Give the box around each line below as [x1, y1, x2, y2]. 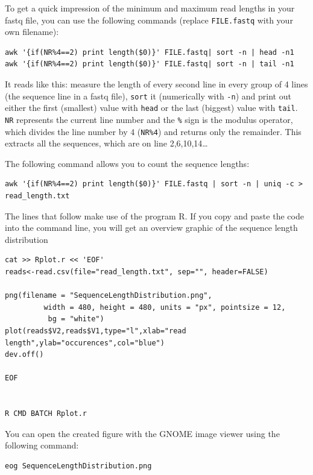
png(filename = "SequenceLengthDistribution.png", [5, 291, 212, 300]
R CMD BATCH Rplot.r [5, 409, 87, 418]
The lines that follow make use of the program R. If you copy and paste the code [5, 209, 304, 222]
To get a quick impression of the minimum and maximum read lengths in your [5, 2, 295, 14]
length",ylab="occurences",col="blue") [5, 338, 165, 347]
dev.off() [5, 350, 44, 359]
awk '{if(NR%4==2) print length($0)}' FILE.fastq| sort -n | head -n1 [5, 48, 294, 57]
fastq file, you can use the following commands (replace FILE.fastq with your [5, 13, 293, 26]
